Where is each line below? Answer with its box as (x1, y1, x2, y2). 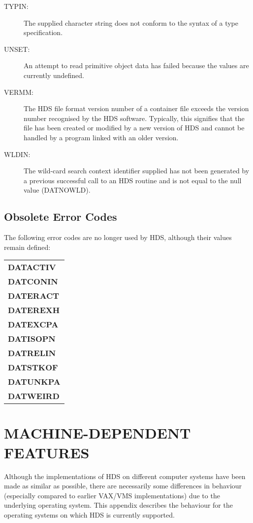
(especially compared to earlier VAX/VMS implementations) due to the (4, 490, 220, 500)
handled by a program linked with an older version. (24, 132, 179, 142)
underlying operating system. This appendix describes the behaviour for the (4, 500, 233, 510)
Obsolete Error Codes (4, 209, 117, 224)
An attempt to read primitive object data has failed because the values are (24, 60, 249, 71)
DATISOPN (8, 333, 56, 345)
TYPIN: (4, 1, 29, 11)
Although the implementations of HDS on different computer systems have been (4, 471, 246, 481)
